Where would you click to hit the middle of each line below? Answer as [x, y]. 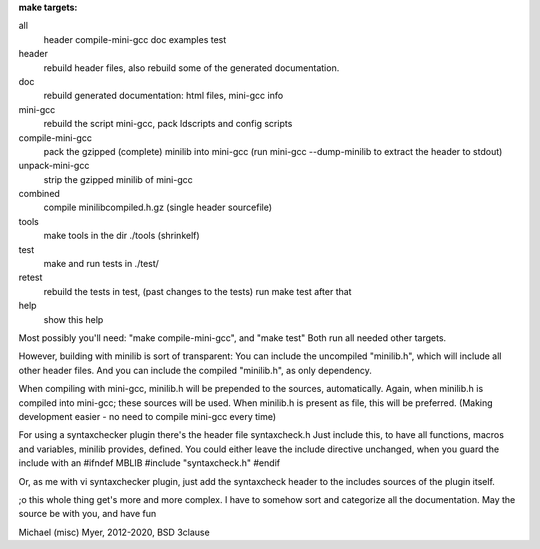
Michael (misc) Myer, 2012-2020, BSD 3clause [114, 532]
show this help [73, 319]
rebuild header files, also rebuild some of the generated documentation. [191, 67]
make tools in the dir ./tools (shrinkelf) [121, 236]
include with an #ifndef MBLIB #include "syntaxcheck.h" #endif [149, 463]
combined [39, 194]
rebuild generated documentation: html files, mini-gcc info [163, 96]
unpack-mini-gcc [54, 166]
